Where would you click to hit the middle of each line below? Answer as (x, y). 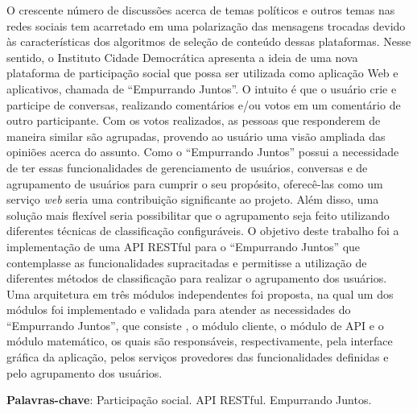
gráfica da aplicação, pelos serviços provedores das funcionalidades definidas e (198, 357)
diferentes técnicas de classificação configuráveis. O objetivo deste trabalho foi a (203, 231)
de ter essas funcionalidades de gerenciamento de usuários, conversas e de (187, 167)
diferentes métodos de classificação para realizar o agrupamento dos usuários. (197, 278)
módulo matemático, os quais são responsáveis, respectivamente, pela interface (200, 341)
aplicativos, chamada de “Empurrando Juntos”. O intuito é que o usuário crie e (202, 88)
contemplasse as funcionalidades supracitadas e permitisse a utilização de (187, 262)
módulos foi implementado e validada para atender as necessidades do (179, 310)
